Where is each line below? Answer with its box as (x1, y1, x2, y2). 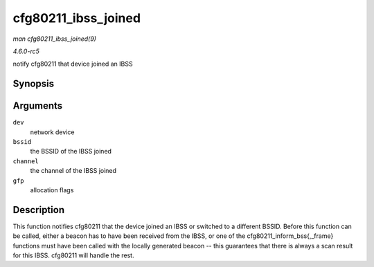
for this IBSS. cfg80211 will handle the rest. (12, 251, 134, 259)
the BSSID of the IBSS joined (30, 147, 112, 156)
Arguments (12, 100, 63, 112)
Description (12, 204, 65, 216)
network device (30, 128, 75, 136)
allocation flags (30, 185, 74, 194)
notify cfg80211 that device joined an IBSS (12, 59, 133, 68)
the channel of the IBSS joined (30, 167, 117, 175)
